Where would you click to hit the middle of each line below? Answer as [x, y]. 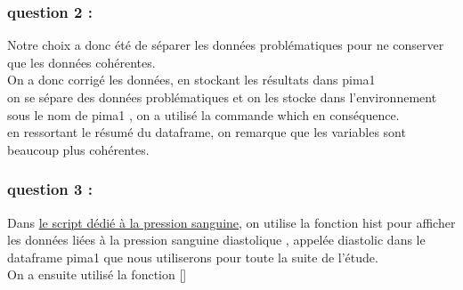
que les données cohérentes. [81, 62]
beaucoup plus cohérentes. [78, 149]
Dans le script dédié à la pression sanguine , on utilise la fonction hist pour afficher [231, 222]
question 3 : [50, 189]
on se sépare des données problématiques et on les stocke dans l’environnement [222, 97]
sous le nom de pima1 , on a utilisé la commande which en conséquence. [203, 114]
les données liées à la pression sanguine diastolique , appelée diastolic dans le [216, 240]
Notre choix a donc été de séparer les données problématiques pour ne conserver [226, 45]
